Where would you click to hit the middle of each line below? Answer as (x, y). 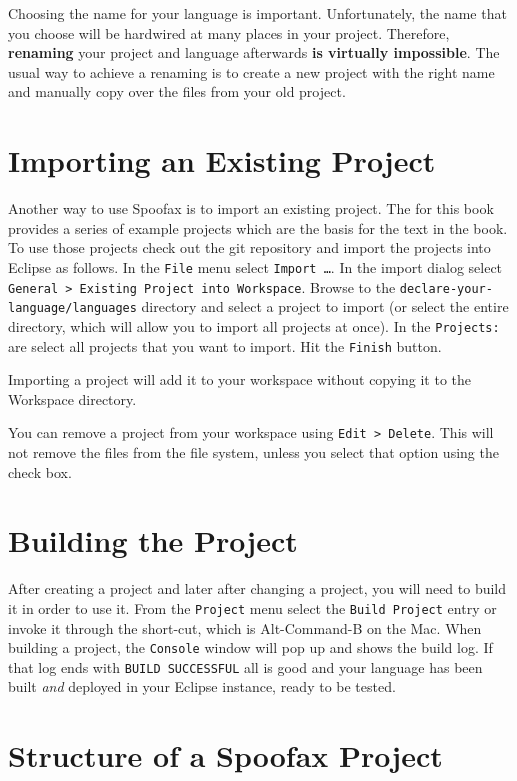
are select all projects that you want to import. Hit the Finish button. (225, 345)
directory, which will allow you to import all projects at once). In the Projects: (254, 325)
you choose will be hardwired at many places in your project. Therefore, (229, 32)
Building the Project (153, 540)
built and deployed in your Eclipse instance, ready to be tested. (202, 686)
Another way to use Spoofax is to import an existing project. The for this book (251, 208)
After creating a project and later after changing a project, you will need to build (257, 588)
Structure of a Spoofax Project (225, 755)
